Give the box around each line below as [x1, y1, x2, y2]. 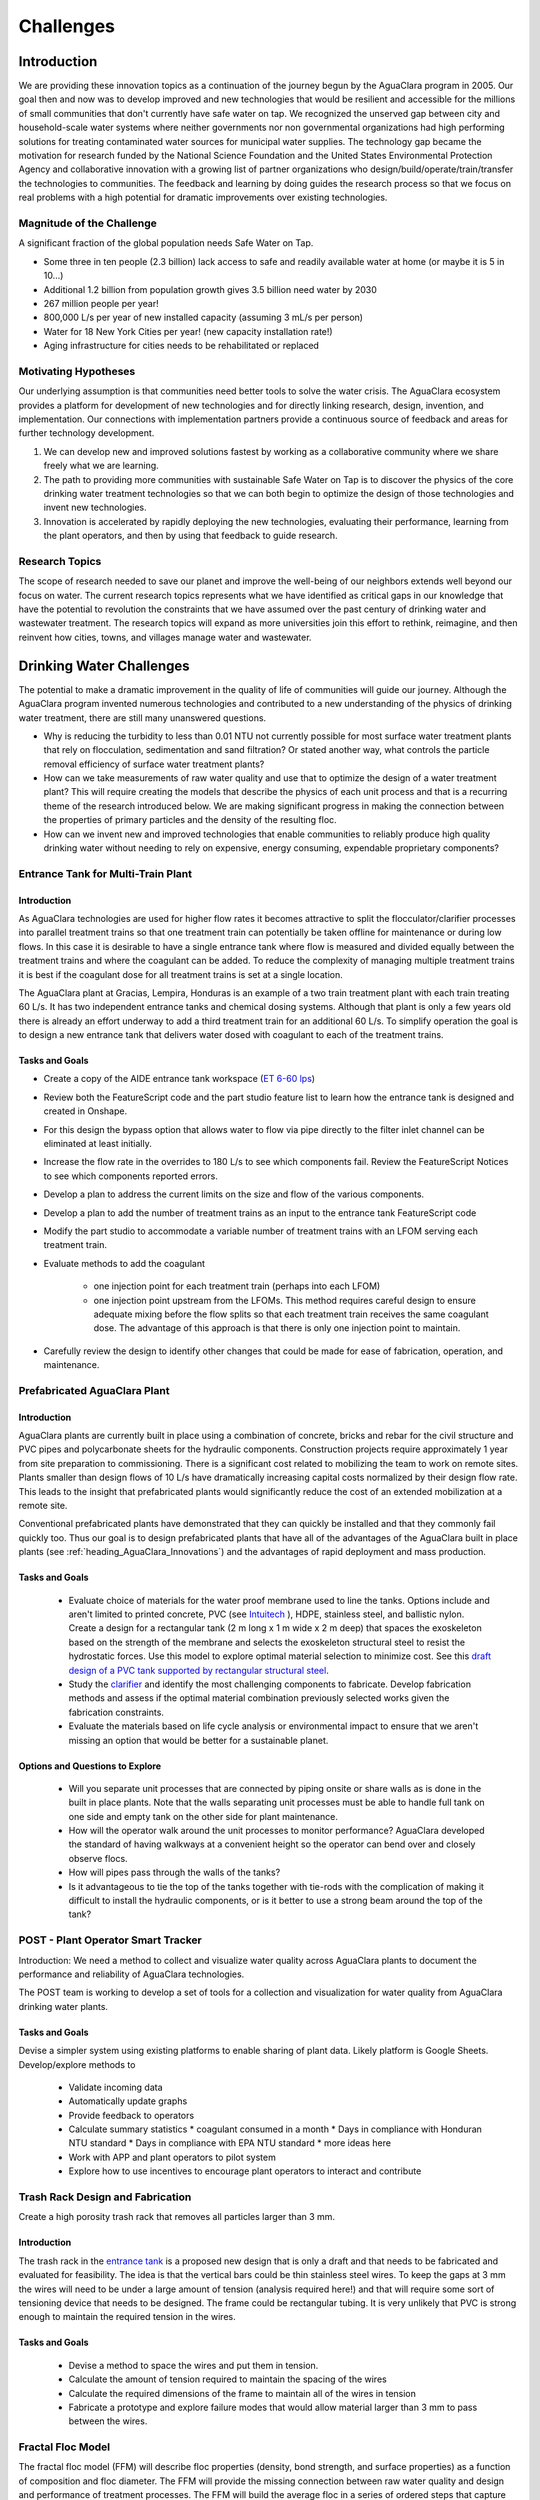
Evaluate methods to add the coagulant [43, 1257, 205, 1269]
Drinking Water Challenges [18, 657, 190, 674]
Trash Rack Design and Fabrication [18, 2190, 192, 2204]
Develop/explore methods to [18, 2058, 136, 2070]
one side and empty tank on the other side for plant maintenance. [68, 1810, 339, 1822]
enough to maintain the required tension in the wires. [18, 2311, 236, 2323]
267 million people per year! [43, 297, 159, 309]
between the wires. [68, 2415, 148, 2427]
